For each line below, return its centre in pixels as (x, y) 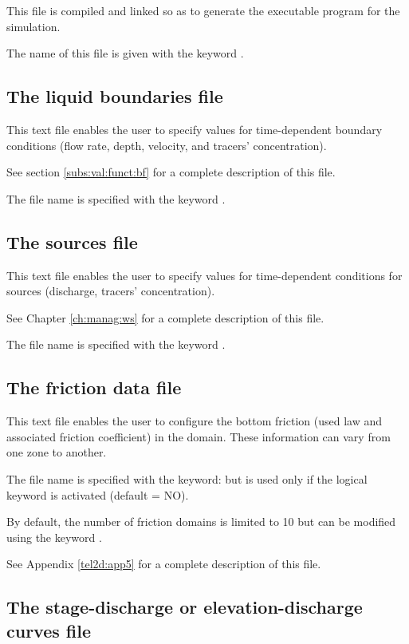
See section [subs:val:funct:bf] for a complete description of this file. (171, 172)
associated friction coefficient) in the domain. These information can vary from (199, 436)
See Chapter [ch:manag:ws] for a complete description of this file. (165, 317)
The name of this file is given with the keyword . (125, 53)
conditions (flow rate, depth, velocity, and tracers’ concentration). (167, 145)
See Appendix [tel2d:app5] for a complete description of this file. (164, 564)
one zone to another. (57, 452)
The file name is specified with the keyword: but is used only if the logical (187, 478)
